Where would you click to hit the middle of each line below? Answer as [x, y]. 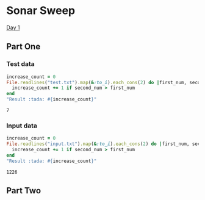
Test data [20, 64]
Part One [23, 47]
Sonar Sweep [41, 11]
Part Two [24, 191]
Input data [22, 126]
